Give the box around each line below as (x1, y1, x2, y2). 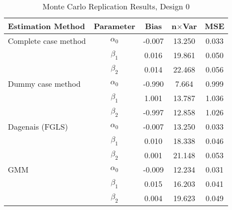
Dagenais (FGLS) (8, 121, 68, 132)
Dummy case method (8, 78, 81, 89)
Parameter (93, 20, 136, 32)
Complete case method (8, 35, 86, 46)
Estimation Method (8, 20, 85, 32)
